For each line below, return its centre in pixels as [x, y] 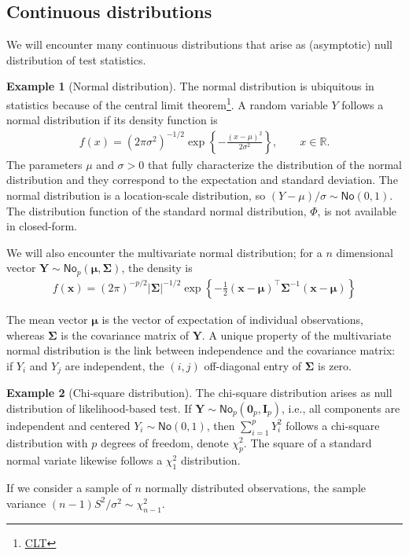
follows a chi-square [333, 425]
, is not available [357, 210]
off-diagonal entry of [253, 365]
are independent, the [114, 365]
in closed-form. [42, 226]
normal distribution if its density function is [112, 120]
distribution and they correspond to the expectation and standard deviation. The [202, 180]
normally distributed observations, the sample [256, 488]
